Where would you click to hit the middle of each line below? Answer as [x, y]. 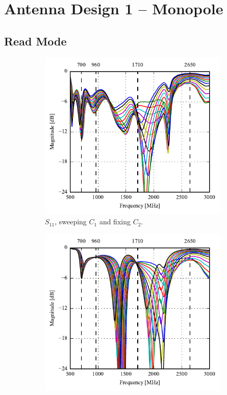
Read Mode [35, 41]
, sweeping [71, 222]
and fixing [115, 222]
